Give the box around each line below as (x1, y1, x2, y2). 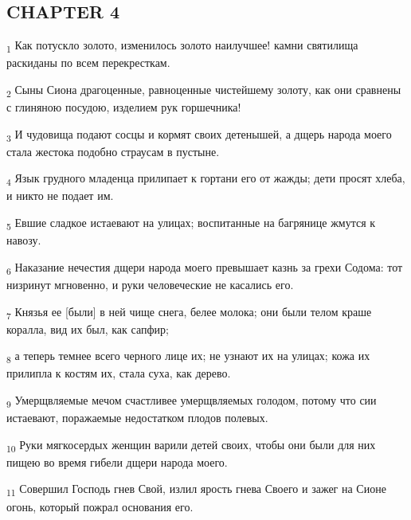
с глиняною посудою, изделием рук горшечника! (6, 99, 241, 115)
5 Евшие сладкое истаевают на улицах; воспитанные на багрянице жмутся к (6, 214, 376, 233)
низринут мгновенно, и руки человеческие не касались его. (6, 276, 294, 292)
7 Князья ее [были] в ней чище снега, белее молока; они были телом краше (6, 303, 372, 322)
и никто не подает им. (6, 187, 114, 204)
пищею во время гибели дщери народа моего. (6, 453, 228, 470)
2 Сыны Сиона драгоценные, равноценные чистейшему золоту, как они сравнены (6, 80, 401, 100)
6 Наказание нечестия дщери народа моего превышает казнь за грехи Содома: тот (6, 258, 403, 277)
